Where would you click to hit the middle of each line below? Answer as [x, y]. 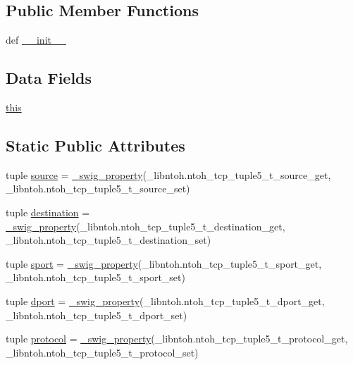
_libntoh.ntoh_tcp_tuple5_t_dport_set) [97, 315]
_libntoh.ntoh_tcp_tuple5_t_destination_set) [109, 240]
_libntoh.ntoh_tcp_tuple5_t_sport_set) [95, 277]
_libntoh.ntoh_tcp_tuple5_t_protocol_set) [102, 352]
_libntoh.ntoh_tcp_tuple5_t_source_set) [98, 188]
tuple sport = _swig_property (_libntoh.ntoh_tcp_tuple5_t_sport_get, [164, 263]
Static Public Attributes [95, 145]
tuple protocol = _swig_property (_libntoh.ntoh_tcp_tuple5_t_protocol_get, [177, 339]
